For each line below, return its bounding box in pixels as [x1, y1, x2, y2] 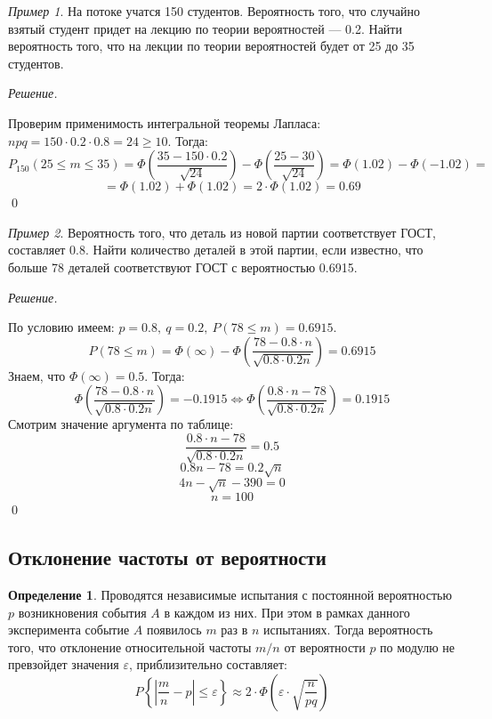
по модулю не [380, 637, 456, 656]
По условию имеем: [8, 318, 115, 336]
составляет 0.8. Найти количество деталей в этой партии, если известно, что [8, 240, 423, 259]
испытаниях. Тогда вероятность [263, 620, 433, 639]
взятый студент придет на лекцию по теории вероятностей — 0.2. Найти [8, 19, 402, 37]
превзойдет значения [8, 655, 119, 674]
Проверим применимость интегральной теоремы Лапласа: [8, 113, 321, 132]
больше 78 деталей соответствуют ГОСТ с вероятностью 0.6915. [8, 257, 358, 276]
